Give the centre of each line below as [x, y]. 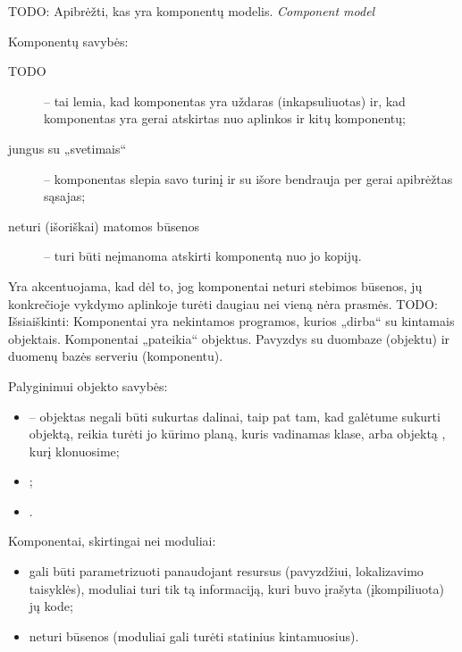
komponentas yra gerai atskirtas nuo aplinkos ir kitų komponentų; [225, 118]
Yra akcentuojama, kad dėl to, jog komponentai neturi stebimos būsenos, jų [215, 285]
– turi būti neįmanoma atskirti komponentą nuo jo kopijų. [203, 256]
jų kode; [51, 606]
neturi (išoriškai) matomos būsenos [104, 226]
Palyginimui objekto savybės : [88, 385]
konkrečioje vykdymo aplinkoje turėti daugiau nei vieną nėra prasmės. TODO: [223, 303]
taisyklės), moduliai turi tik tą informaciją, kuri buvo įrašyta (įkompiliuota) [236, 588]
